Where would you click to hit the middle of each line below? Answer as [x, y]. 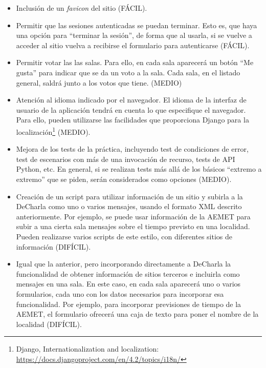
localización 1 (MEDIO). [53, 131]
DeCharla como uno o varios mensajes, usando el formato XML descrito [129, 206]
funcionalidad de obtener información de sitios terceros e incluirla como [128, 273]
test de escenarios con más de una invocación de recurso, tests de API [126, 159]
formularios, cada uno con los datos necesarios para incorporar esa [120, 293]
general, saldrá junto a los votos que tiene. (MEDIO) [99, 82]
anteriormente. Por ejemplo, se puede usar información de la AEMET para [133, 216]
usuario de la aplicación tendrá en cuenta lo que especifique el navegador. [131, 109]
